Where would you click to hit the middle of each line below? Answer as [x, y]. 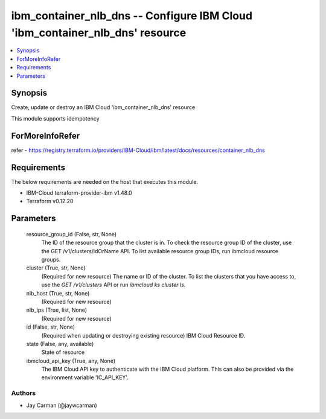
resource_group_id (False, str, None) [72, 234]
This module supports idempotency [55, 118]
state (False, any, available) [60, 344]
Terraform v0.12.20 [50, 201]
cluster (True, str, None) [56, 268]
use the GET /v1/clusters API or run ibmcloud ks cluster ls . [113, 285]
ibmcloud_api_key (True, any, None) [71, 361]
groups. [51, 259]
